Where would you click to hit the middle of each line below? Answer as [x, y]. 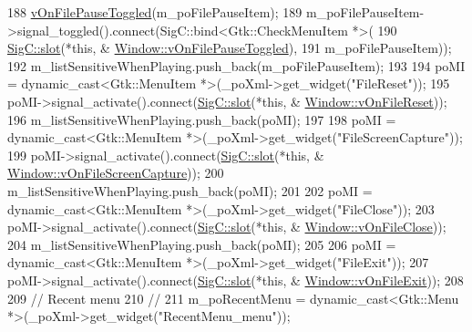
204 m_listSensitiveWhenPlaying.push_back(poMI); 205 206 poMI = [202, 244]
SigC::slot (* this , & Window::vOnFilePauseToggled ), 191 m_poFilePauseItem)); [230, 48]
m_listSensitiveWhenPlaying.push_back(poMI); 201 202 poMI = [190, 190]
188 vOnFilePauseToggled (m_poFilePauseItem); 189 [155, 12]
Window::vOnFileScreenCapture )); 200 [116, 173]
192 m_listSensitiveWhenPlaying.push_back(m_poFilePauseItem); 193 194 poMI [236, 65]
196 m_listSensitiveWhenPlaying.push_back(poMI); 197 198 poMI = [202, 119]
